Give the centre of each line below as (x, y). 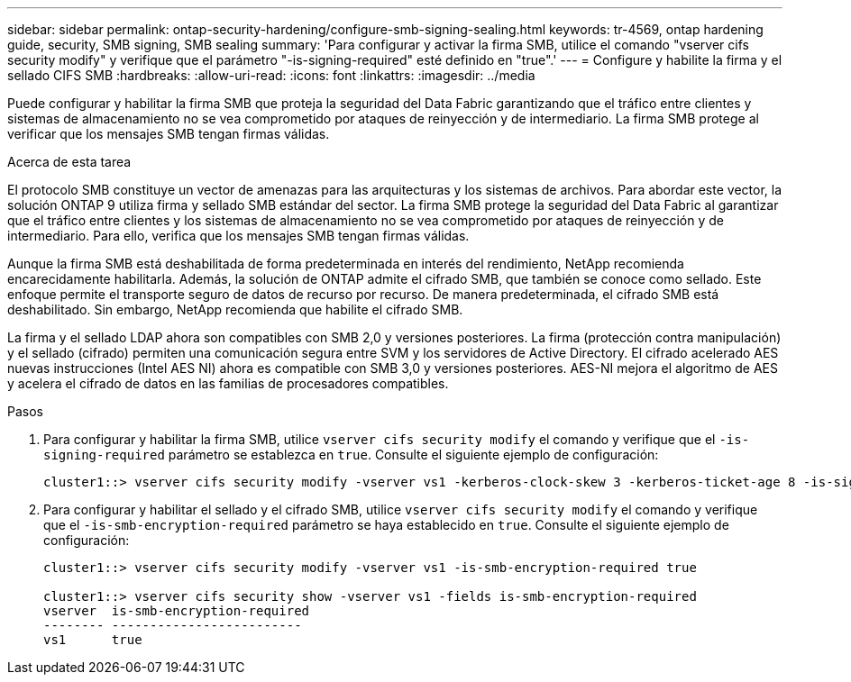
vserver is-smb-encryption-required (177, 611)
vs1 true (93, 640)
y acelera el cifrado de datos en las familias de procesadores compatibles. (228, 383)
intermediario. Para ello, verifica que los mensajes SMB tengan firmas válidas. (238, 236)
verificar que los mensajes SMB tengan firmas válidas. (169, 134)
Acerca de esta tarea (69, 162)
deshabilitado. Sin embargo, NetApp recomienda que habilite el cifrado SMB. (235, 309)
